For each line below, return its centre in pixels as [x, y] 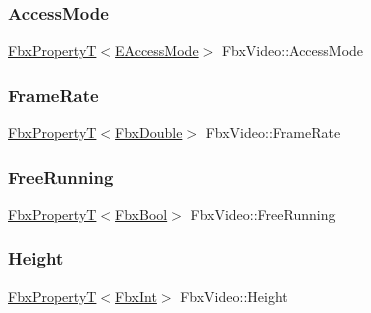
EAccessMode [157, 50]
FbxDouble [149, 132]
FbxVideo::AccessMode [292, 50]
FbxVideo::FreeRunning [263, 213]
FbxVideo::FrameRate [273, 132]
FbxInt [136, 295]
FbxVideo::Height [234, 295]
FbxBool [141, 213]
